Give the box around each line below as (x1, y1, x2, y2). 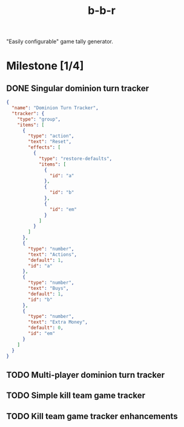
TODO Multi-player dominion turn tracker (6, 369, 165, 380)
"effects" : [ (28, 144, 61, 150)
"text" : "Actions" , (28, 251, 77, 258)
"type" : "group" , (17, 116, 61, 122)
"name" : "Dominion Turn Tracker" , (11, 105, 99, 111)
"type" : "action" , (28, 133, 74, 140)
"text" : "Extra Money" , (28, 319, 88, 325)
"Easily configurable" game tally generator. (6, 38, 114, 45)
